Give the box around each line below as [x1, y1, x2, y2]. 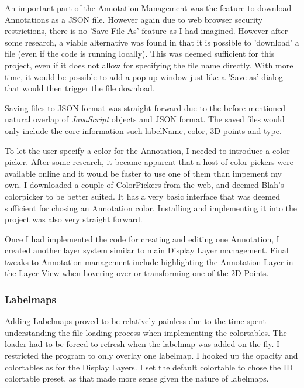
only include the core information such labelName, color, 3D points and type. [5, 124, 282, 136]
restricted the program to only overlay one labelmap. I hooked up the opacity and [5, 349, 298, 362]
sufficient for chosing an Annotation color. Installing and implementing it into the [5, 201, 298, 214]
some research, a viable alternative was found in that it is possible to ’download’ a [5, 36, 299, 48]
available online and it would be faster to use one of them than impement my [5, 167, 282, 179]
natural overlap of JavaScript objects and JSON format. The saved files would [5, 113, 285, 125]
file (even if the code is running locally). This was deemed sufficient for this [5, 47, 275, 60]
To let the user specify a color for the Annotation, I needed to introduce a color [5, 144, 290, 156]
